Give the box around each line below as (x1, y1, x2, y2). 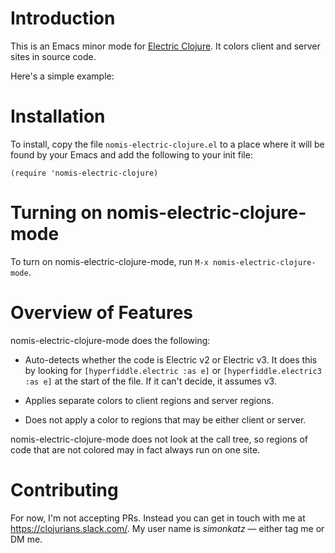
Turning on (10, 202, 103, 224)
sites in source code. (10, 50, 97, 62)
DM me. (10, 533, 43, 545)
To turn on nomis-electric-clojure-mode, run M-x (10, 255, 209, 267)
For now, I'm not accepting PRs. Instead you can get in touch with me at (10, 512, 306, 524)
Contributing (10, 478, 119, 501)
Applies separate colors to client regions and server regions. (24, 394, 275, 406)
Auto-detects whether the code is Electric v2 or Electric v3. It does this (24, 353, 318, 366)
